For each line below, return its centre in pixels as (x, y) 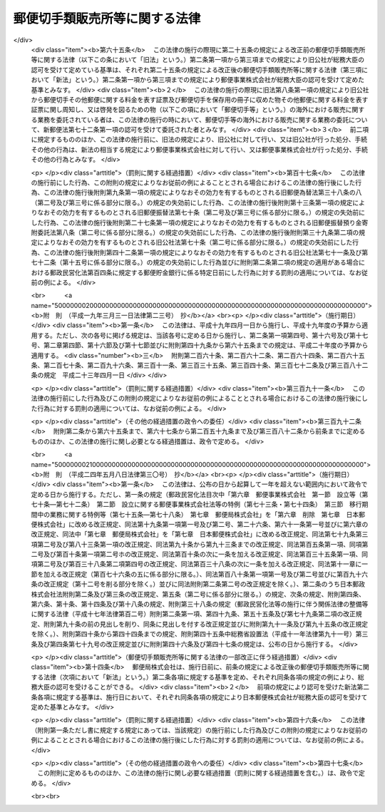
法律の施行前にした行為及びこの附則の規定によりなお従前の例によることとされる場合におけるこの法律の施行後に (196, 399)
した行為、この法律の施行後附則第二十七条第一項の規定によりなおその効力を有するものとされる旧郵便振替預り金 (196, 222)
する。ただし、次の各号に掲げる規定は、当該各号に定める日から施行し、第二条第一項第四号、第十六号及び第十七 (202, 335)
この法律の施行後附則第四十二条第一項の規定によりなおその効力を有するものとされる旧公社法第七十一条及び (202, 252)
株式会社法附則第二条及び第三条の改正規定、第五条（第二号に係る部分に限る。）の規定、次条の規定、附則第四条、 (198, 594)
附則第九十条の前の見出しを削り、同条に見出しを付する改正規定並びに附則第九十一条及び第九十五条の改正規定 (206, 624)
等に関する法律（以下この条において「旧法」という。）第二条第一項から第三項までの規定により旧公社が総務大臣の (198, 60)
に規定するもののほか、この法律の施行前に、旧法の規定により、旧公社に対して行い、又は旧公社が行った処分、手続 (199, 140)
